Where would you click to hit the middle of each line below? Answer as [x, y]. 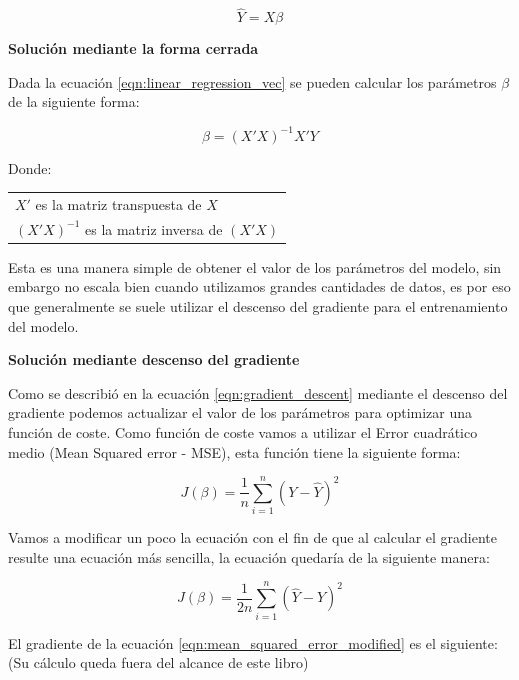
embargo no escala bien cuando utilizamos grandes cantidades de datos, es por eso [259, 286]
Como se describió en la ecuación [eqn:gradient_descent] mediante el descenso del [258, 392]
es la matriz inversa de [153, 228]
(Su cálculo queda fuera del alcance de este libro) [158, 662]
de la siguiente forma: [74, 101]
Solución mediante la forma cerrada [133, 48]
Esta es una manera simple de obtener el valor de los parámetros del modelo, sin [255, 266]
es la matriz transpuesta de [118, 203]
